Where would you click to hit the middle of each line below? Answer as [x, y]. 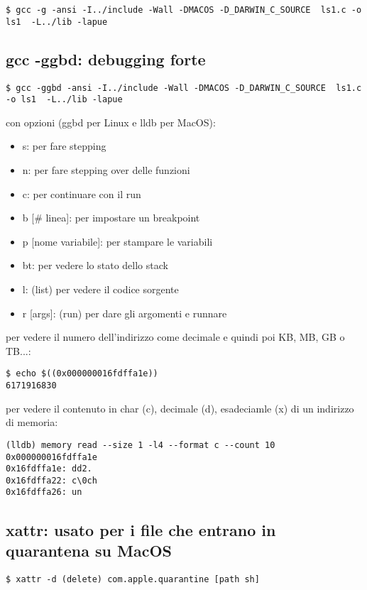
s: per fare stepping [64, 146]
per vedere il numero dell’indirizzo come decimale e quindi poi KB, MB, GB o [175, 337]
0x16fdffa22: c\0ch [51, 480]
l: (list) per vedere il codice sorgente [100, 289]
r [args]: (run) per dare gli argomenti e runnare [125, 313]
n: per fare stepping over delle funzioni [106, 170]
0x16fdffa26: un [44, 492]
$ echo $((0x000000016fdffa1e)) [82, 374]
